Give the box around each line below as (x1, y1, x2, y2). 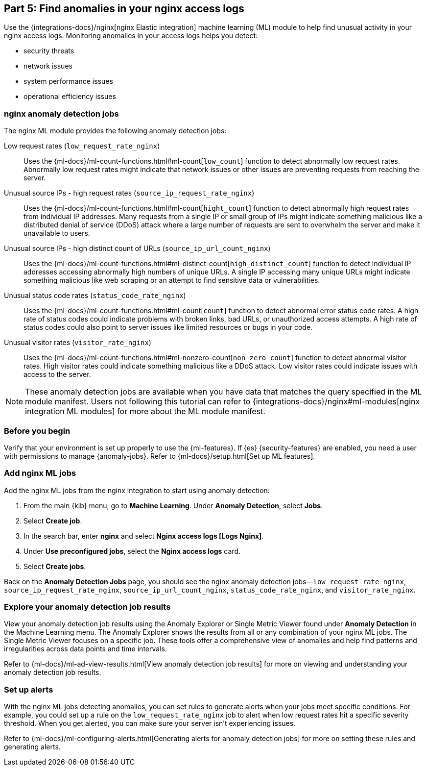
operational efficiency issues (24, 92, 116, 101)
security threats (24, 47, 74, 55)
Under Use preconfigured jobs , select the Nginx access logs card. (24, 546, 240, 555)
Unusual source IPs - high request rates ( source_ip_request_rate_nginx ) (4, 189, 255, 198)
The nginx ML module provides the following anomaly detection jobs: (4, 126, 227, 135)
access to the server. (24, 370, 91, 379)
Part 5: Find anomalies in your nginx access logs (4, 2, 244, 15)
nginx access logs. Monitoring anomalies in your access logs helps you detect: (4, 31, 258, 40)
